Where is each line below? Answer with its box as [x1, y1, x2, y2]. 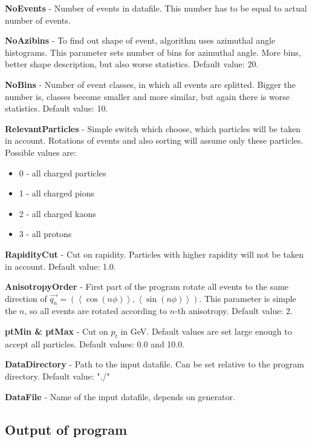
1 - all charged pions [19, 187, 94, 199]
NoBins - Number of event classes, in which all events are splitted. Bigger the [5, 78, 296, 90]
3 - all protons [19, 227, 72, 240]
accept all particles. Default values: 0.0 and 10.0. [5, 337, 185, 350]
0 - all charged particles [19, 166, 106, 179]
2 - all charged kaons [19, 207, 96, 219]
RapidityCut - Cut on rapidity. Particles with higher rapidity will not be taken [5, 247, 304, 260]
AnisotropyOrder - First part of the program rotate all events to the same [5, 280, 289, 293]
